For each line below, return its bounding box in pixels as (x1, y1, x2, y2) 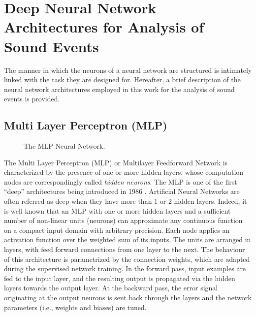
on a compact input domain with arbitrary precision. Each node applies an (4, 224, 230, 235)
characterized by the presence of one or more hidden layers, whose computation (4, 167, 244, 177)
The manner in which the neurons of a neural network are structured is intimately (4, 64, 252, 75)
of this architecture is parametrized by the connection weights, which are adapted (4, 253, 250, 264)
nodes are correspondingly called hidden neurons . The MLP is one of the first (4, 176, 237, 187)
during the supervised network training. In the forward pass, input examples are (4, 263, 246, 274)
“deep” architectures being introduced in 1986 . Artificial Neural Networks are (4, 186, 240, 196)
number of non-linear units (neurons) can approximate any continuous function (4, 215, 243, 225)
